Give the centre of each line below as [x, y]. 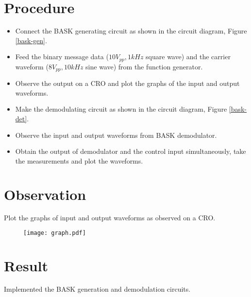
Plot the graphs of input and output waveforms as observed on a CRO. [110, 217]
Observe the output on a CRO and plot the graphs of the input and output [127, 83]
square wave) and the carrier [188, 57]
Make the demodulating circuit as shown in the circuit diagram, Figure [121, 109]
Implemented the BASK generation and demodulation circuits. [97, 289]
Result [26, 265]
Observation [45, 194]
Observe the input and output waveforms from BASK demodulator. [116, 135]
